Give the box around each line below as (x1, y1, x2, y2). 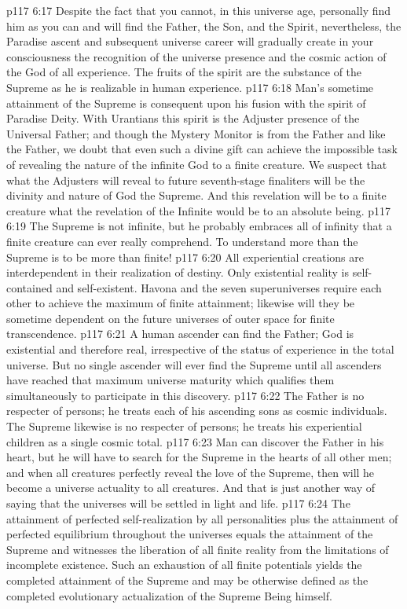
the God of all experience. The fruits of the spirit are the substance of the (6, 64, 362, 80)
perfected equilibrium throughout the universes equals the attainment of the (6, 526, 373, 542)
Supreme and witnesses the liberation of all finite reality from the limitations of (6, 541, 389, 557)
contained (6, 279, 53, 295)
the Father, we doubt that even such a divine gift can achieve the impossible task (6, 141, 398, 157)
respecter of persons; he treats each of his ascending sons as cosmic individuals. (6, 402, 387, 419)
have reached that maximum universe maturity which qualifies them (6, 372, 335, 388)
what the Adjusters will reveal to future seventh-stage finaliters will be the (6, 171, 365, 188)
